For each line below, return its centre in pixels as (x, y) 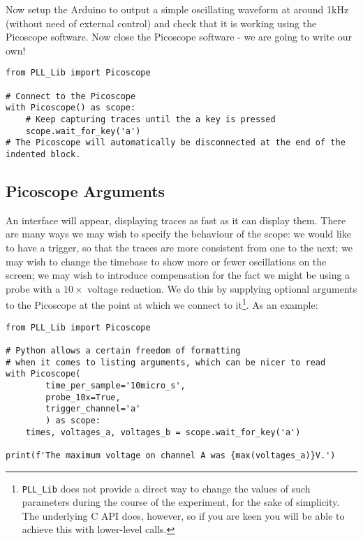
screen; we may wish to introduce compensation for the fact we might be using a (178, 275)
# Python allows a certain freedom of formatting (123, 350)
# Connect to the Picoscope (71, 96)
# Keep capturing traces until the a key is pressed (150, 119)
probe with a (33, 288)
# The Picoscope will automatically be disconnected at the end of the (176, 143)
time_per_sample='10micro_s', (116, 385)
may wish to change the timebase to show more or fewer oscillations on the (166, 261)
